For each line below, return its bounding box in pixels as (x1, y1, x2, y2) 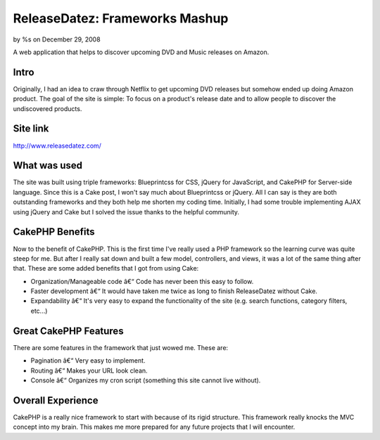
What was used (13, 160, 83, 172)
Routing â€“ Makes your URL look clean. (30, 366, 148, 375)
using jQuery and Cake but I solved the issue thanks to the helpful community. (13, 207, 239, 216)
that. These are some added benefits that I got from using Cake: (13, 264, 199, 273)
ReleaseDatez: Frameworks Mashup (13, 11, 229, 26)
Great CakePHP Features (13, 325, 124, 337)
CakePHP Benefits (13, 226, 95, 238)
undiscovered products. (13, 104, 82, 112)
